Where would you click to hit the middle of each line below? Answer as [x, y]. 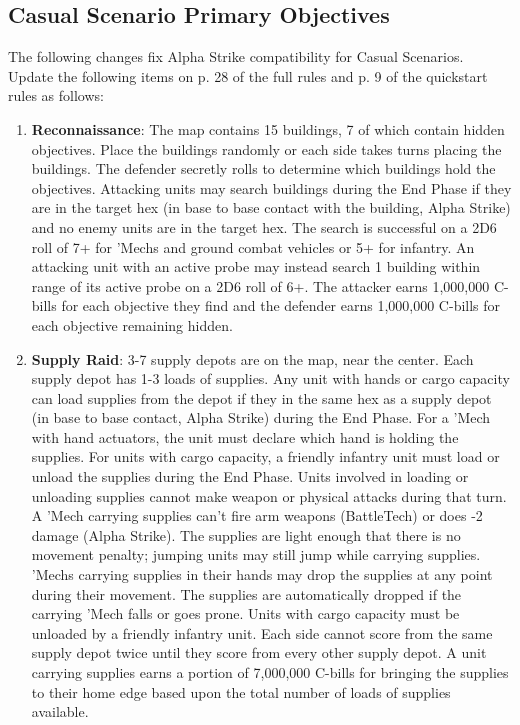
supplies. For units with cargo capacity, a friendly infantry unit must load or [265, 456]
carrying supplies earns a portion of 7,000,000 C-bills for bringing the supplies [270, 672]
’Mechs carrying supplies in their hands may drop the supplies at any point [262, 574]
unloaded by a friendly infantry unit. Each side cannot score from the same [262, 632]
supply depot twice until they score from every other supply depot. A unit [259, 652]
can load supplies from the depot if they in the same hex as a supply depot [261, 397]
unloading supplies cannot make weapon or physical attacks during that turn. [269, 495]
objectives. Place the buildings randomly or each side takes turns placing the [266, 148]
